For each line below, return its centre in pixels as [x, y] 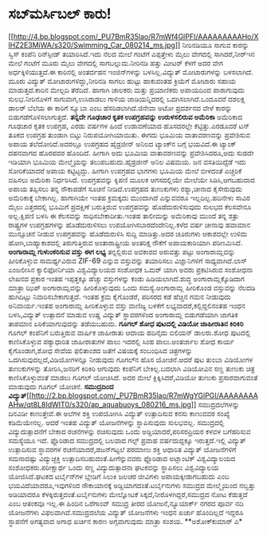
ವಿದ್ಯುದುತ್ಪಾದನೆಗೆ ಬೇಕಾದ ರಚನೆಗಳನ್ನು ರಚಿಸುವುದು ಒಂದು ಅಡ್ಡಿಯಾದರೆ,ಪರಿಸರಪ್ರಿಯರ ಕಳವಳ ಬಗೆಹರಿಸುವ [130, 431]
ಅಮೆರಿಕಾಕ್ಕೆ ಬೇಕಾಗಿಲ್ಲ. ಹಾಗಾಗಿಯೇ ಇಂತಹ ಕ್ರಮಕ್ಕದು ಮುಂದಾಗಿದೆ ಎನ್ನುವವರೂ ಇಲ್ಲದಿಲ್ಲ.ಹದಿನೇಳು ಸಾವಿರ [130, 197]
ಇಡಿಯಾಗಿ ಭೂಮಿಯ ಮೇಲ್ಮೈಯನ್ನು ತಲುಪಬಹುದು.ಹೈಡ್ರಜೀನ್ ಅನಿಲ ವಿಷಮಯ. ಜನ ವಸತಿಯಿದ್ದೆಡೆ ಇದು [127, 161]
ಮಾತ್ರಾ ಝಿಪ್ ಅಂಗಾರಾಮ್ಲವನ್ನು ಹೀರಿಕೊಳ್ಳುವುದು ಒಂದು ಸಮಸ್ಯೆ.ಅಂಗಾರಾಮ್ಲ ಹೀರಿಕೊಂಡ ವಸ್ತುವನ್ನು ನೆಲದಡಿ [132, 288]
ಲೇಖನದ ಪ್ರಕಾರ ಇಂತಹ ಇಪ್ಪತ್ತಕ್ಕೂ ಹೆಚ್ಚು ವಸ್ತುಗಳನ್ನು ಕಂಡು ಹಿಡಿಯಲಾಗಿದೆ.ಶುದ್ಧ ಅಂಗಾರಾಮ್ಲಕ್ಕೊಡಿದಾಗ [126, 278]
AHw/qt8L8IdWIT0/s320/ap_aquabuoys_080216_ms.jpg [100, 404]
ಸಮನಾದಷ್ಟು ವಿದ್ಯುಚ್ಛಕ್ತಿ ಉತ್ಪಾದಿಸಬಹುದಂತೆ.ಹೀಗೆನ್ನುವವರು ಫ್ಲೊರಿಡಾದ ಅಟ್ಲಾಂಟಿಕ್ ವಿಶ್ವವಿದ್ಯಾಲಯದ [122, 458]
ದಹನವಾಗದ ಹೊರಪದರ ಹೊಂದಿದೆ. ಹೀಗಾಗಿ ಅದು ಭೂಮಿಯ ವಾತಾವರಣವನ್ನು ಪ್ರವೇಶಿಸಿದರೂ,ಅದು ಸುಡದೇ [131, 153]
